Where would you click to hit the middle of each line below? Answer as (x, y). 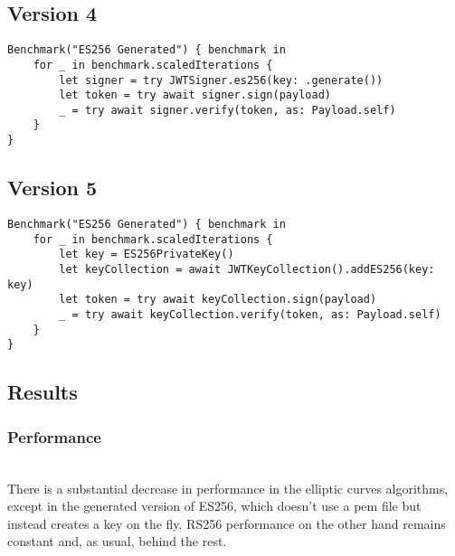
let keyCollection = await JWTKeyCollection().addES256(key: (247, 269)
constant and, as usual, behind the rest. (117, 541)
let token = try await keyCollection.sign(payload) (218, 300)
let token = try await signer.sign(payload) (195, 95)
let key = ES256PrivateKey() (147, 254)
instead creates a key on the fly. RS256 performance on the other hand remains (227, 523)
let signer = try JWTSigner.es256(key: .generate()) (221, 80)
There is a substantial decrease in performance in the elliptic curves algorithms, (228, 488)
